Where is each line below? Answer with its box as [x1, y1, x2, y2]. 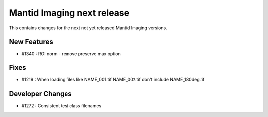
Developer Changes [9, 90, 72, 98]
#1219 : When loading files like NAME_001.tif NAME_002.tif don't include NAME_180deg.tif [21, 77, 205, 83]
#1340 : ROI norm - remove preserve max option [21, 51, 121, 57]
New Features [9, 38, 53, 46]
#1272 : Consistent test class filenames [21, 103, 102, 109]
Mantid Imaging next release [9, 7, 130, 18]
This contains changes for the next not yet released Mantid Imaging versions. [9, 25, 167, 31]
